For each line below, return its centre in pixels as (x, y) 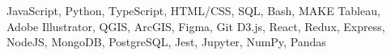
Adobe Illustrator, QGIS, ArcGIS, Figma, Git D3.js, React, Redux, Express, (196, 26)
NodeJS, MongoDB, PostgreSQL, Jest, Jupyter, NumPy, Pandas (166, 42)
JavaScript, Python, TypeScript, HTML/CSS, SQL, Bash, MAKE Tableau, (193, 10)
